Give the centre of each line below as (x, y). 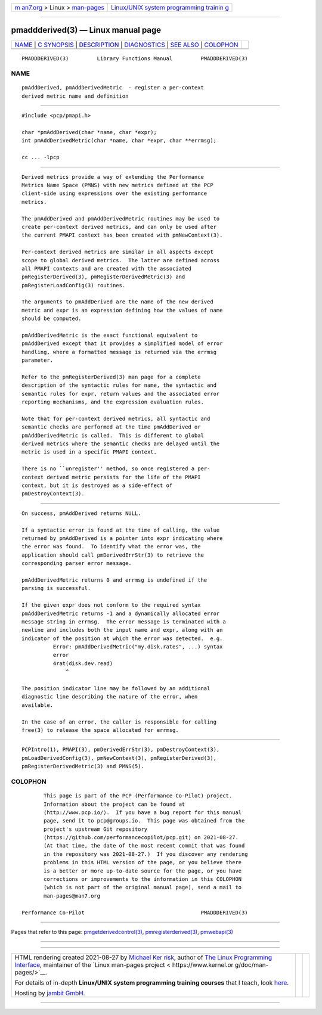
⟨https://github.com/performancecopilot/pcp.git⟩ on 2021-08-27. (141, 838)
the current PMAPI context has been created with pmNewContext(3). (122, 235)
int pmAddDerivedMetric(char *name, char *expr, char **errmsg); (119, 141)
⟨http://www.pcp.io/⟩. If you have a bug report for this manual (143, 812)
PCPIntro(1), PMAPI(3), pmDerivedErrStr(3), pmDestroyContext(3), (121, 750)
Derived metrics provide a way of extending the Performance (113, 177)
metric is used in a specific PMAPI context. (89, 452)
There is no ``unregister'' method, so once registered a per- (116, 469)
